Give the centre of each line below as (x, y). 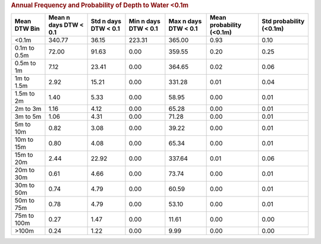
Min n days (144, 21)
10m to (24, 140)
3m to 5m (28, 117)
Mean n (59, 18)
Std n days (106, 21)
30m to (25, 185)
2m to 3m (28, 109)
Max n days (185, 21)
